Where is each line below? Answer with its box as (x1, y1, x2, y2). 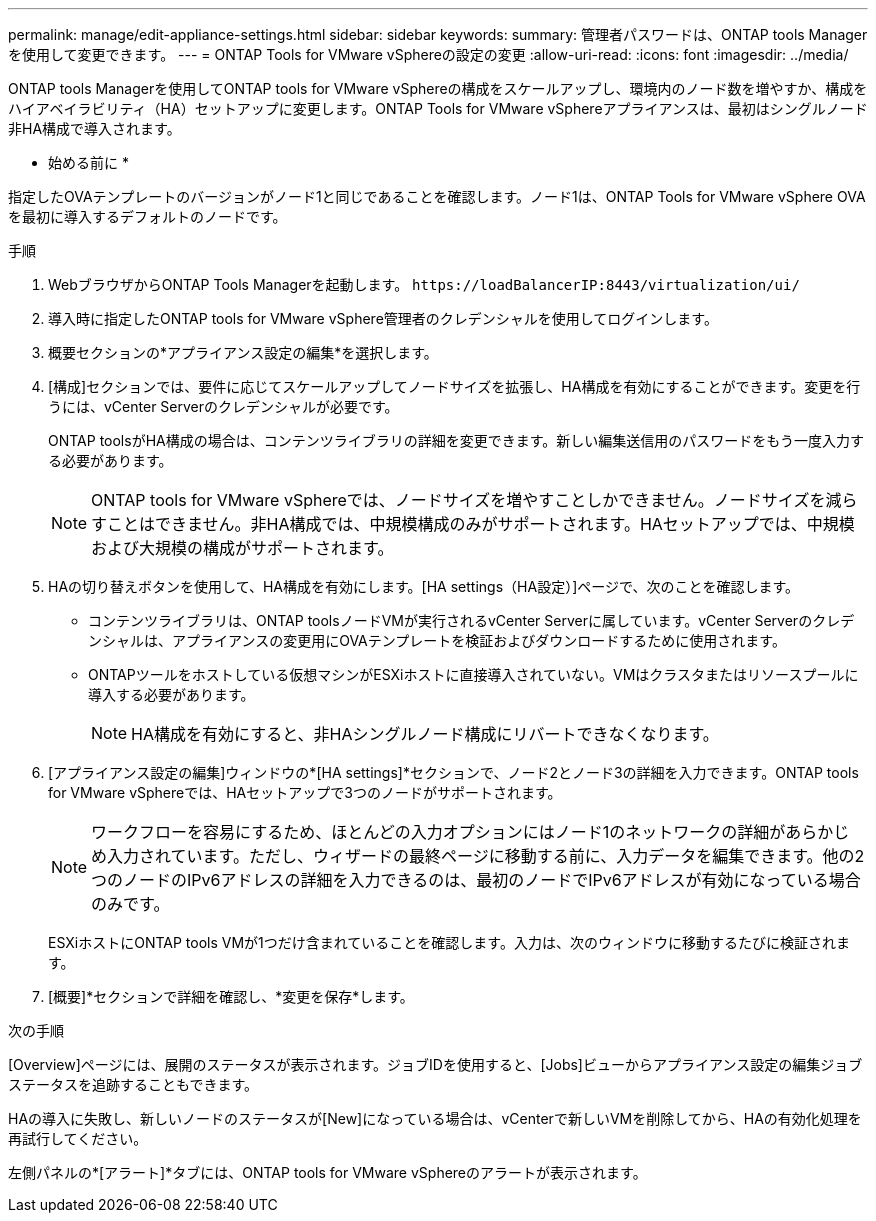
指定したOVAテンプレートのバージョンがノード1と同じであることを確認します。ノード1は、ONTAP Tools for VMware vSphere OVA (8, 188, 866, 205)
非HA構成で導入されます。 (8, 120, 181, 137)
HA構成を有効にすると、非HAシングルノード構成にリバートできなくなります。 (131, 724, 719, 744)
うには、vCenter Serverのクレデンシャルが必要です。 (48, 398, 399, 415)
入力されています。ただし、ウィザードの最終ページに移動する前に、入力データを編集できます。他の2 (107, 846, 865, 866)
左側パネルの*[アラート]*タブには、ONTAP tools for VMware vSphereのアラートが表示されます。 (8, 1164, 647, 1181)
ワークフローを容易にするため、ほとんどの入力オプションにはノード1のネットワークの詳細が (91, 822, 786, 842)
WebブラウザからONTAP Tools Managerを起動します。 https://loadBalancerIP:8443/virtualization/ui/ (48, 276, 800, 293)
